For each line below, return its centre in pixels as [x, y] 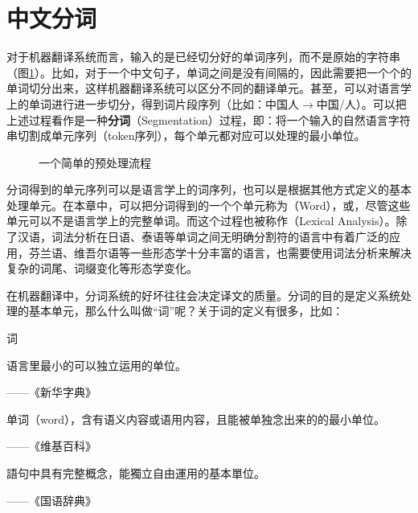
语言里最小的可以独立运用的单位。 [96, 365]
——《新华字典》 [51, 392]
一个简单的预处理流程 [95, 162]
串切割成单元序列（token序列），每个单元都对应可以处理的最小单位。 [186, 135]
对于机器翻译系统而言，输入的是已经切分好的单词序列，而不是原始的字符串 [203, 57]
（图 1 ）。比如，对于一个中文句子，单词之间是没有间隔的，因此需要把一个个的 [209, 72]
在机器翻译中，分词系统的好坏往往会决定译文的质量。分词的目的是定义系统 [203, 295]
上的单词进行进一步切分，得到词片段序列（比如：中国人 [153, 103]
